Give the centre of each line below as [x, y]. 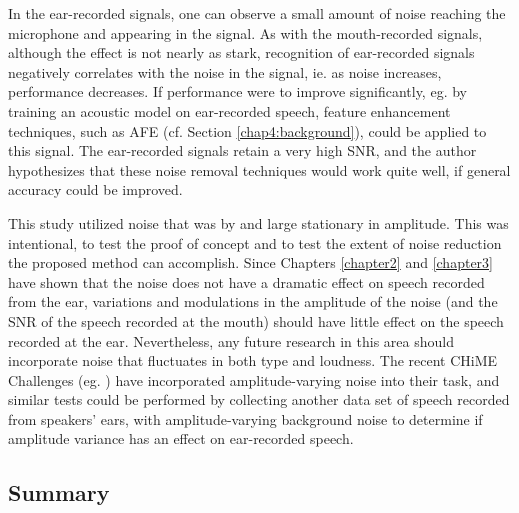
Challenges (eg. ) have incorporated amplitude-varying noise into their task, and [254, 379]
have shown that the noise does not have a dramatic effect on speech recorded [246, 281]
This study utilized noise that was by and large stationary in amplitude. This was [258, 222]
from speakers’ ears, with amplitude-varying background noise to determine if [245, 418]
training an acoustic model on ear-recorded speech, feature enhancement [229, 110]
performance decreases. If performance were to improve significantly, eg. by [237, 91]
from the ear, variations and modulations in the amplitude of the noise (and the [253, 301]
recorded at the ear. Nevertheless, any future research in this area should [231, 340]
